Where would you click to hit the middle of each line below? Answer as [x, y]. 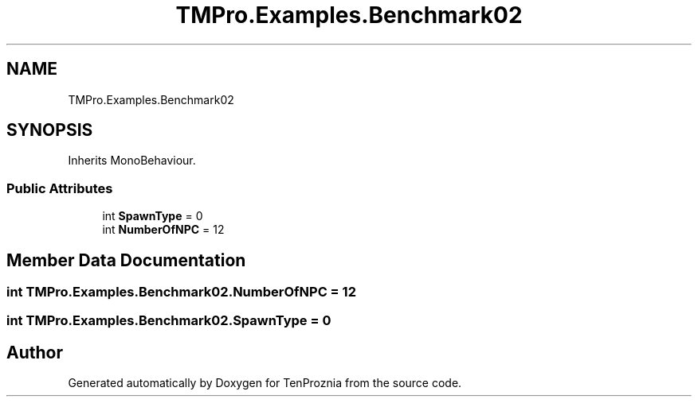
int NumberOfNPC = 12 [163, 230]
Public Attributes [60, 188]
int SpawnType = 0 [153, 216]
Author [35, 352]
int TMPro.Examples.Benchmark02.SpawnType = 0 [169, 321]
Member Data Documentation [126, 260]
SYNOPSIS [50, 130]
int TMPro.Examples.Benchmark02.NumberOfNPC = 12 [181, 292]
